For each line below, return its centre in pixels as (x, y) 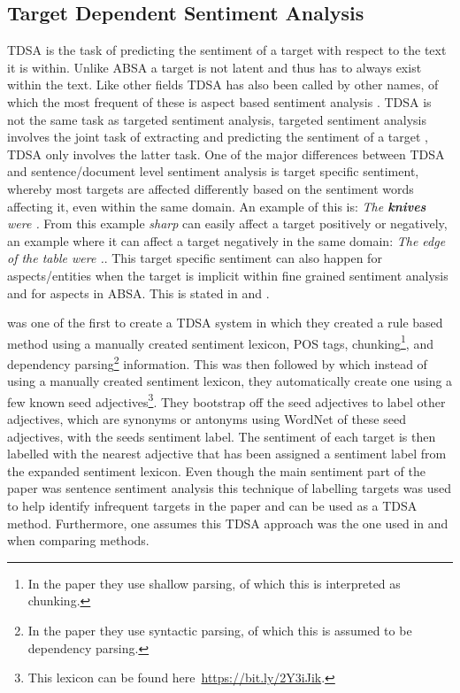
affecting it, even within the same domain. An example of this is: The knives (217, 206)
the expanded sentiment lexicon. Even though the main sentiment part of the (216, 470)
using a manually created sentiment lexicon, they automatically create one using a (230, 381)
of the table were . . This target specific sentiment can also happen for (195, 258)
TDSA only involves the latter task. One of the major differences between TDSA (226, 154)
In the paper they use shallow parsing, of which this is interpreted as (214, 583)
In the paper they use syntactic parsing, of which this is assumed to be (220, 630)
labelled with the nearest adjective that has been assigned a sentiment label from (227, 454)
